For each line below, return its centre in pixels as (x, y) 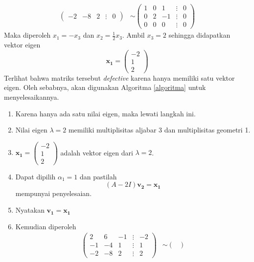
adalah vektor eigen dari (97, 152)
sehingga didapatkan (199, 35)
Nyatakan (30, 210)
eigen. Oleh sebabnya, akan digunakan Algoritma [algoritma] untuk (105, 87)
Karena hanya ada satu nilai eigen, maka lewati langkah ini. (105, 113)
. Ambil (133, 35)
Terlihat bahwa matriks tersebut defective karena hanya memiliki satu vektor (119, 77)
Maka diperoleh (27, 35)
